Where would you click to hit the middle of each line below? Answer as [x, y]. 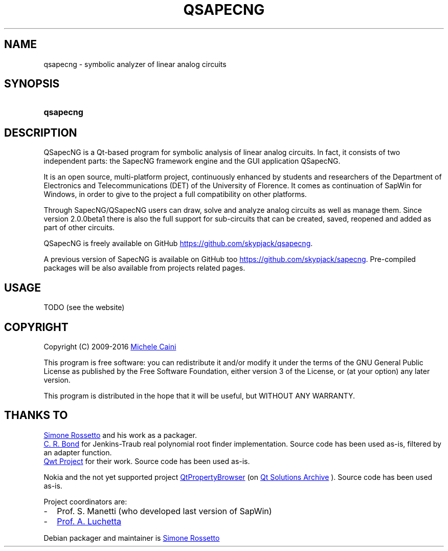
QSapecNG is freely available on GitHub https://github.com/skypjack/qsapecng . [178, 244]
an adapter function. [78, 452]
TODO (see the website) [84, 307]
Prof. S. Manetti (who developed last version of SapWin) [164, 511]
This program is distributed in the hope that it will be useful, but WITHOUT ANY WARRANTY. [199, 395]
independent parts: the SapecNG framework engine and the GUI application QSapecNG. [192, 161]
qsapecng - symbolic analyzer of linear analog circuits [135, 64]
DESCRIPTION [41, 133]
